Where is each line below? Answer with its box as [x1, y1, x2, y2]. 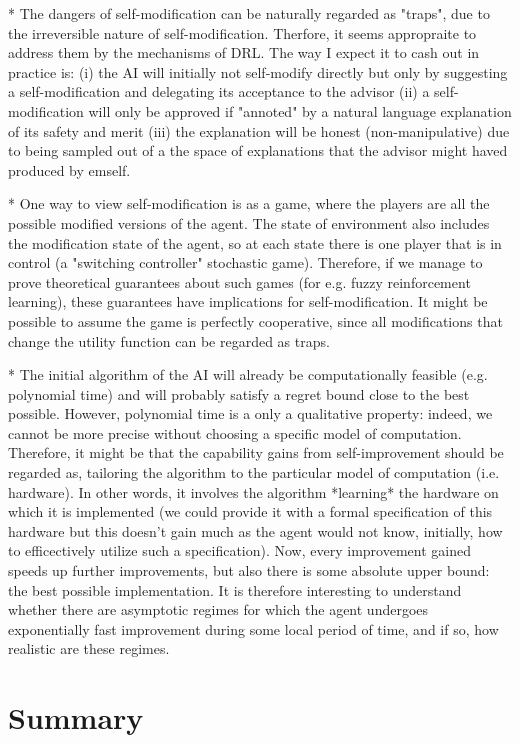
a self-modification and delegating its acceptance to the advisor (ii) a [8, 81, 430, 102]
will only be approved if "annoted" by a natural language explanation [88, 100, 512, 121]
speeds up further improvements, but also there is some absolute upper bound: [8, 560, 490, 581]
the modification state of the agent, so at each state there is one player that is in [8, 232, 502, 253]
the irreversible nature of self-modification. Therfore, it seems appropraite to [8, 22, 477, 43]
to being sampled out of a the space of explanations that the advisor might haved [8, 140, 508, 161]
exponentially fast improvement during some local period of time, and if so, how [8, 618, 499, 639]
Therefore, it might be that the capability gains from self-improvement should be [8, 442, 504, 463]
